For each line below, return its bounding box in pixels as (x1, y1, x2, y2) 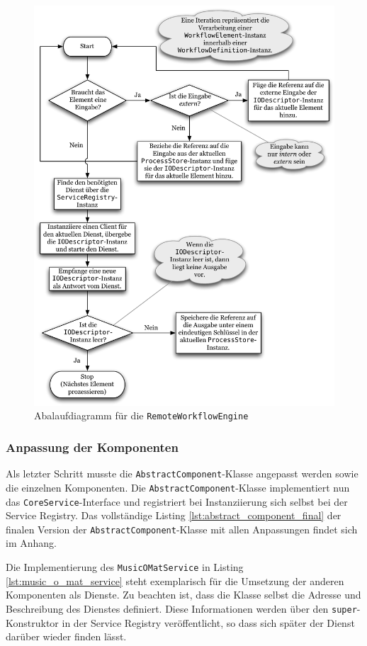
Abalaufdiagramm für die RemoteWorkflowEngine (34, 408, 249, 423)
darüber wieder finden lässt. (6, 629, 127, 644)
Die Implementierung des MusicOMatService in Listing (6, 560, 244, 574)
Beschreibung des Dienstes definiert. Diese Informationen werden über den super (6, 601, 357, 616)
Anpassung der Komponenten (6, 438, 179, 455)
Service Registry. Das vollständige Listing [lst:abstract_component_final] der (6, 508, 341, 523)
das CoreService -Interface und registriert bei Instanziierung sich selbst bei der (6, 494, 348, 509)
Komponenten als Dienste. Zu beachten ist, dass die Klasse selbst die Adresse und (6, 587, 361, 602)
